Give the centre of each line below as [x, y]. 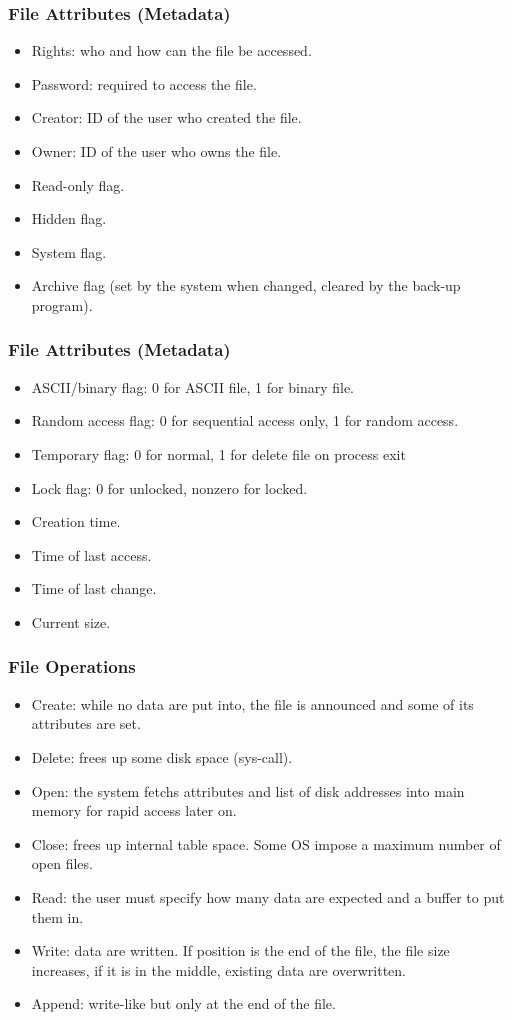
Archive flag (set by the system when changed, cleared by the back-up [246, 285]
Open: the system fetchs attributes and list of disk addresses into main [248, 790]
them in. [57, 916]
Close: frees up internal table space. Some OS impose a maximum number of [266, 843]
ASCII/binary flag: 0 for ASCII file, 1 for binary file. [193, 386]
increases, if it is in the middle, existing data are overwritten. [218, 969]
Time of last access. [91, 554]
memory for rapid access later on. [134, 810]
